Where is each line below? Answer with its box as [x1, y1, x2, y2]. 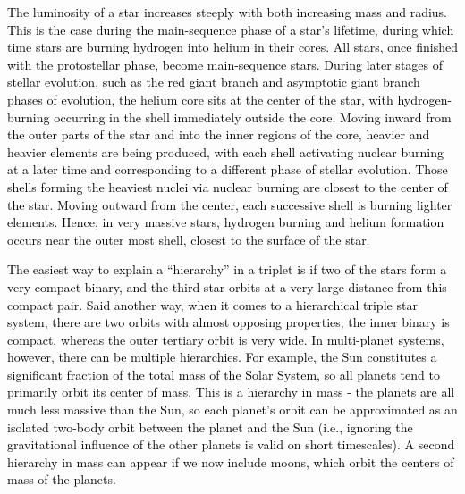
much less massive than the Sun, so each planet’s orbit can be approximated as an [7, 400, 458, 419]
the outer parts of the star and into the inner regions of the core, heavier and [7, 125, 430, 144]
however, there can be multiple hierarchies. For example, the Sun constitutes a [7, 347, 437, 366]
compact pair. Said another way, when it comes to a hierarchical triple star [7, 295, 418, 314]
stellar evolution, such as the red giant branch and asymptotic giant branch [7, 72, 420, 91]
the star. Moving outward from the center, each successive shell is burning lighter [7, 195, 452, 214]
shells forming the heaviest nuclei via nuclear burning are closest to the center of [7, 177, 448, 196]
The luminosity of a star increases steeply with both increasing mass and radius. [7, 3, 447, 21]
